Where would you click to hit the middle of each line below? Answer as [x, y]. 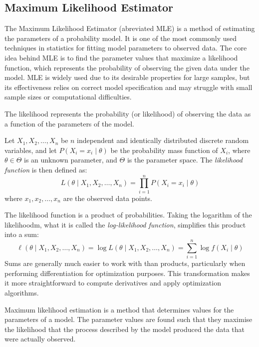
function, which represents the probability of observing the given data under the [127, 67]
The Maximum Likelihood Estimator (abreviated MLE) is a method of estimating [130, 28]
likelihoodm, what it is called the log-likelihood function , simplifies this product [125, 224]
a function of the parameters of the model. [69, 123]
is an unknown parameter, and [71, 160]
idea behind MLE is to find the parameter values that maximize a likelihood [121, 57]
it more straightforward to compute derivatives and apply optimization [113, 283]
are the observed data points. [108, 198]
